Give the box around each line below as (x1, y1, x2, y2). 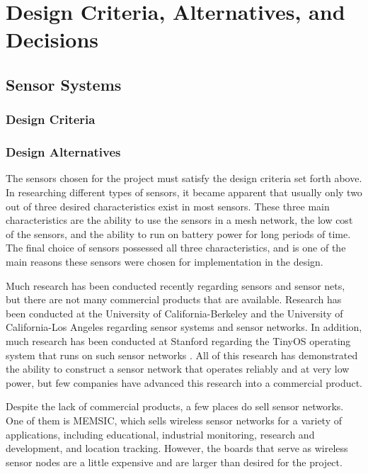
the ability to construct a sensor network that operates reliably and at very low (6, 361, 350, 376)
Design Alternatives (6, 143, 121, 161)
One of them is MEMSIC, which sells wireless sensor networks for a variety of (6, 412, 343, 427)
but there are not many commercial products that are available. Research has (6, 292, 342, 307)
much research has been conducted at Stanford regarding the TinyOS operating (6, 333, 351, 348)
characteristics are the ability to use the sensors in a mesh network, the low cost (6, 213, 353, 227)
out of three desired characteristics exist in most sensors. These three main (6, 198, 330, 213)
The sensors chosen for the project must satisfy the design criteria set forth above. (6, 171, 362, 186)
